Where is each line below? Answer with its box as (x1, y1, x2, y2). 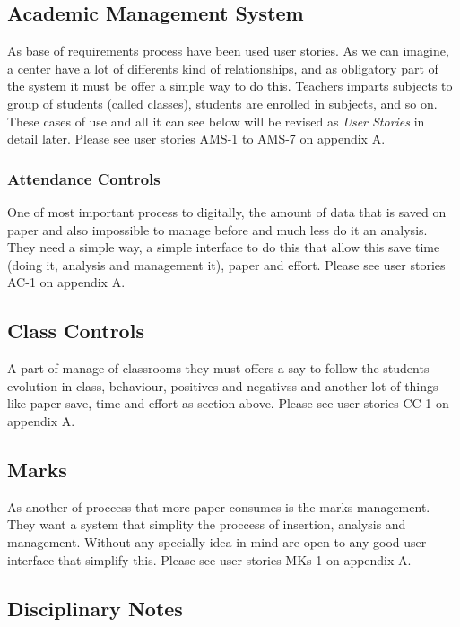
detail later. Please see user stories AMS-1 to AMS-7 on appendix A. (7, 129, 386, 148)
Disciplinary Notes (7, 594, 183, 622)
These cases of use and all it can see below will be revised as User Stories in (7, 111, 425, 130)
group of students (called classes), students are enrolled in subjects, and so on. (7, 93, 438, 112)
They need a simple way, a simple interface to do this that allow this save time (7, 238, 440, 257)
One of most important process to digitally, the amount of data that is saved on (7, 202, 447, 221)
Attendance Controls (7, 167, 161, 189)
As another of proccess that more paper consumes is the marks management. (7, 497, 430, 516)
